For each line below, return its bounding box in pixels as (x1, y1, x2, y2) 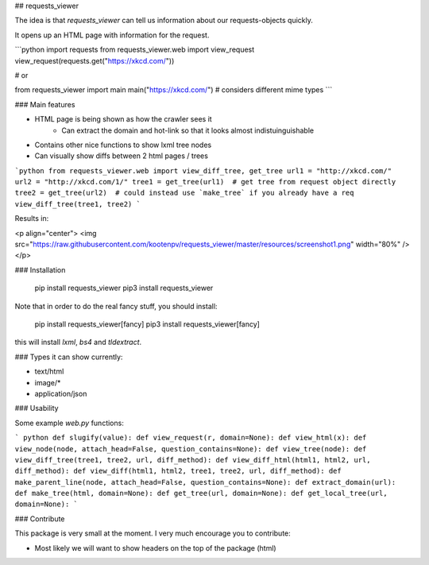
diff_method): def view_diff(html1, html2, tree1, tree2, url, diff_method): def (14, 466, 342, 476)
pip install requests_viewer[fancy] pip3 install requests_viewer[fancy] (34, 319, 260, 329)
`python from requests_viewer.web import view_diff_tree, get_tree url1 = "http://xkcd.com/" (14, 166, 392, 175)
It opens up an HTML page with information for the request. (14, 30, 210, 40)
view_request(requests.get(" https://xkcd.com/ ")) (14, 56, 175, 65)
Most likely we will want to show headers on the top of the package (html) (34, 543, 277, 552)
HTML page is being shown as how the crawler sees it (34, 114, 212, 124)
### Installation (14, 265, 66, 274)
